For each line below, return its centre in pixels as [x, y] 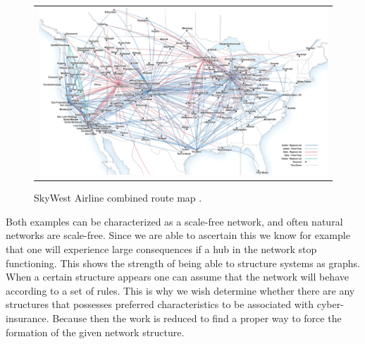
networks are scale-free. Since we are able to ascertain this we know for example [178, 235]
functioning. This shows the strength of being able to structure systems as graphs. [183, 263]
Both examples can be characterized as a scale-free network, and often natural [174, 221]
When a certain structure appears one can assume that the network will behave [177, 277]
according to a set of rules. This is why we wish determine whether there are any [180, 290]
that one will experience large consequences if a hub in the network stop [161, 248]
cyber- [330, 304]
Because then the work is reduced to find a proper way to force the [197, 318]
